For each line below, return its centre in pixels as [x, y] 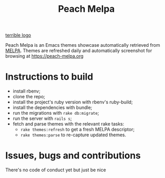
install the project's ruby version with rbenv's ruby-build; [73, 102]
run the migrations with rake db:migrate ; [56, 113]
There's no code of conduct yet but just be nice [56, 170]
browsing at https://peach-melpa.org [44, 56]
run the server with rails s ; [42, 118]
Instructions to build [49, 77]
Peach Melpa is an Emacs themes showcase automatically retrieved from [83, 45]
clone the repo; [29, 97]
